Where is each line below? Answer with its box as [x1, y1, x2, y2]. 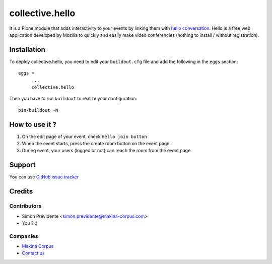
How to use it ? [9, 120, 56, 128]
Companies [9, 232, 38, 239]
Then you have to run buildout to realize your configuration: [9, 96, 138, 102]
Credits [9, 187, 33, 196]
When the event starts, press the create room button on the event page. [22, 141, 171, 147]
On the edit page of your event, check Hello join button [22, 134, 147, 140]
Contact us [22, 250, 45, 256]
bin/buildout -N [18, 107, 58, 113]
